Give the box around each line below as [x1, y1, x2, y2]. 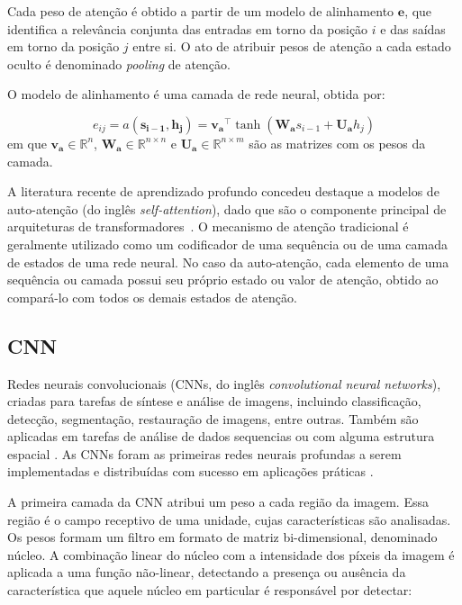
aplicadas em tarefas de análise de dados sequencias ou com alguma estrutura [7, 427, 435, 446]
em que [7, 133, 47, 152]
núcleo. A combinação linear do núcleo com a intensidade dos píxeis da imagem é [7, 545, 455, 564]
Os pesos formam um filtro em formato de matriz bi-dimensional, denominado [7, 528, 438, 546]
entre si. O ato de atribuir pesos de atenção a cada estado [132, 37, 451, 56]
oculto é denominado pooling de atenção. [7, 54, 231, 73]
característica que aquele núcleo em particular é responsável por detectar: [7, 581, 412, 600]
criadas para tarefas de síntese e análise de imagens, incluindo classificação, [7, 392, 421, 411]
